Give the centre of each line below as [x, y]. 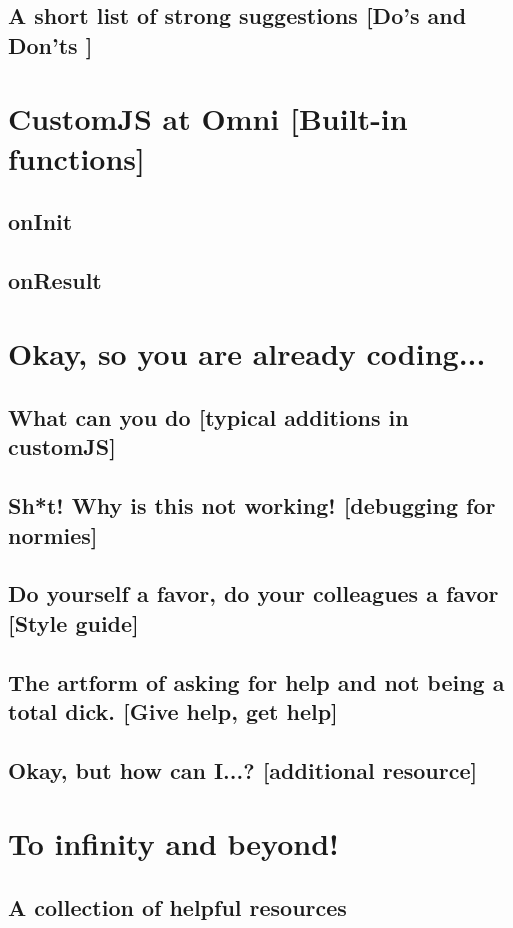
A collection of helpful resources [177, 906]
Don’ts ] [50, 44]
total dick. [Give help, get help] [173, 710]
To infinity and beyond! [173, 843]
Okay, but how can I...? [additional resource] [243, 769]
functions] [77, 157]
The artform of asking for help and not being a [256, 681]
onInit [40, 221]
